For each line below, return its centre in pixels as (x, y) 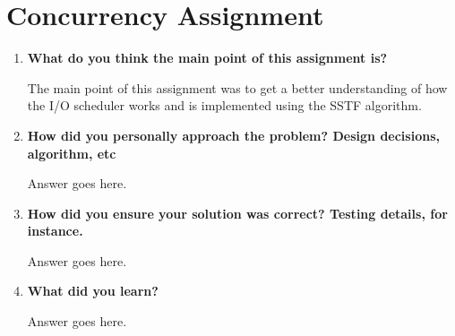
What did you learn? (93, 291)
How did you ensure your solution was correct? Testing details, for (237, 213)
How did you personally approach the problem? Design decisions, (233, 135)
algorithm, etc (72, 153)
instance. (55, 231)
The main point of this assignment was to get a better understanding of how (237, 87)
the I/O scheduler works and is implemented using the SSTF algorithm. (224, 105)
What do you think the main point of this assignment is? (207, 58)
